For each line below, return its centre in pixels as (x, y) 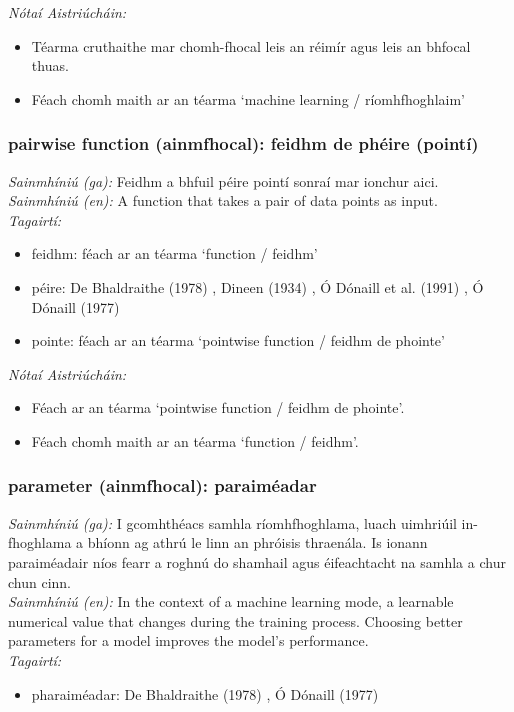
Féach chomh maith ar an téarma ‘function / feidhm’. (195, 440)
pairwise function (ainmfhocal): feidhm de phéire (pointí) (243, 143)
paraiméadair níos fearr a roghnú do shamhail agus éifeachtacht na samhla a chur (257, 561)
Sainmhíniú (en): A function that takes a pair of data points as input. (223, 200)
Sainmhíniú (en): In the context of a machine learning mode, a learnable (231, 601)
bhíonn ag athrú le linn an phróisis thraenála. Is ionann (257, 542)
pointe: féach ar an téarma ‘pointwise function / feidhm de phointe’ (238, 340)
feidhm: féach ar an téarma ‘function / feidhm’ (174, 253)
